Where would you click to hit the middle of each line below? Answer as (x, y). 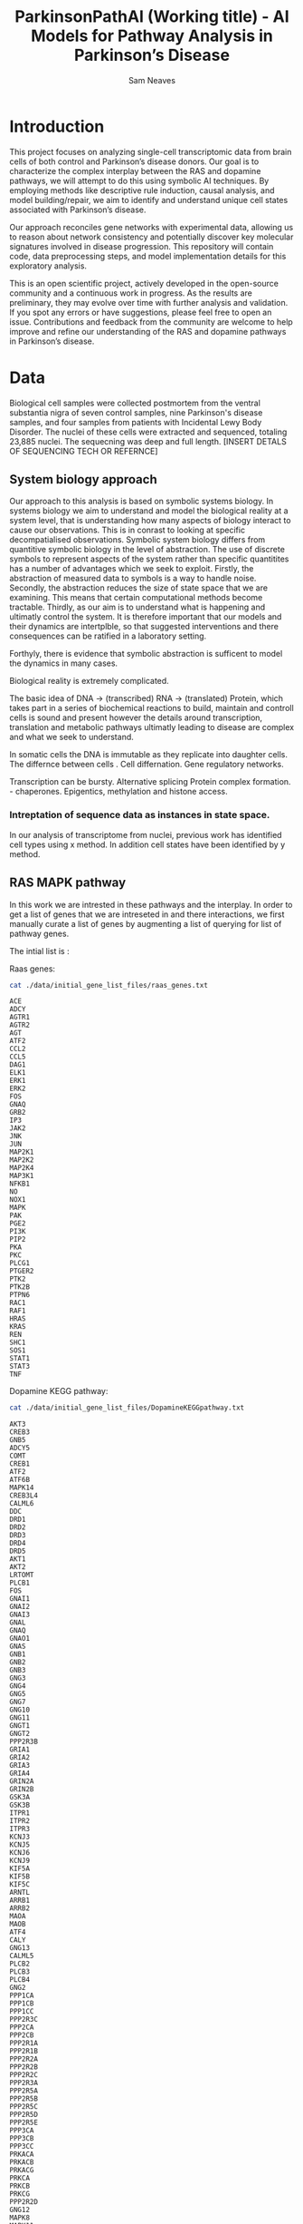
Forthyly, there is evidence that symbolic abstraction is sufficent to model (146, 654)
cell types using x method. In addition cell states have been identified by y (147, 844)
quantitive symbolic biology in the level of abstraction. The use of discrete (147, 550)
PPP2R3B (24, 1742)
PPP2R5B (24, 2099)
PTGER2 (22, 1272)
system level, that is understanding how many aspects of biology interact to (150, 521)
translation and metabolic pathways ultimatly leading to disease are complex (152, 727)
